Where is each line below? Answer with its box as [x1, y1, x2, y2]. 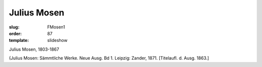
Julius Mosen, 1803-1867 [9, 46, 59, 52]
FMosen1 [47, 24, 65, 30]
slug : [9, 24, 19, 30]
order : [9, 30, 22, 36]
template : [9, 38, 29, 43]
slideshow [47, 38, 68, 43]
